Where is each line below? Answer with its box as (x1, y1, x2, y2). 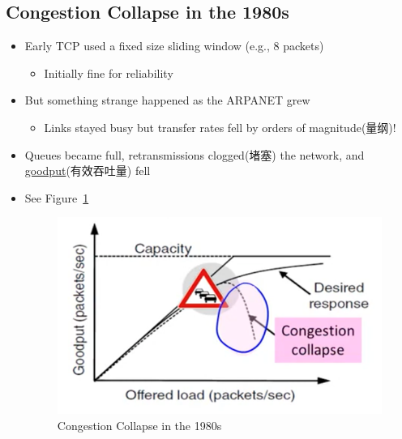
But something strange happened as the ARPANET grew (24, 92, 310, 109)
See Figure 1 (24, 189, 89, 206)
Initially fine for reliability (44, 64, 173, 81)
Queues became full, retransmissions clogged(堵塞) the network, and (24, 146, 365, 163)
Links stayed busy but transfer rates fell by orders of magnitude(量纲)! (44, 118, 396, 135)
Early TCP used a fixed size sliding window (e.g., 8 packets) (24, 37, 324, 54)
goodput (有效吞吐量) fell (24, 162, 151, 179)
